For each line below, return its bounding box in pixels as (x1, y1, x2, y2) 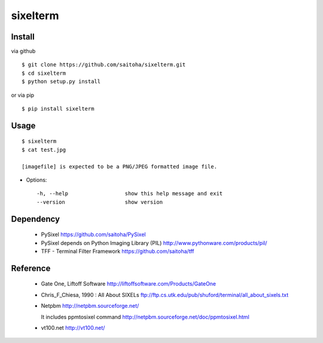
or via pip (11, 91, 35, 99)
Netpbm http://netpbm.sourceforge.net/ (41, 302, 139, 310)
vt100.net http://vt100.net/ (41, 324, 105, 331)
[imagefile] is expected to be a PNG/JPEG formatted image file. (22, 163, 218, 170)
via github (11, 48, 36, 55)
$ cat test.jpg (22, 146, 66, 153)
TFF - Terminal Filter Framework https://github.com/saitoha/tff (41, 247, 194, 255)
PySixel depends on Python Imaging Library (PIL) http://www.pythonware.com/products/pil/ (41, 239, 267, 246)
